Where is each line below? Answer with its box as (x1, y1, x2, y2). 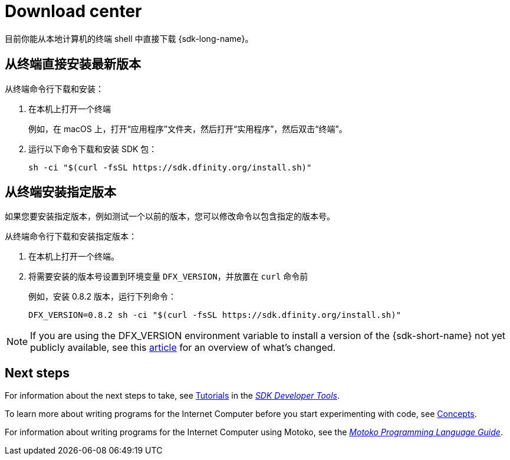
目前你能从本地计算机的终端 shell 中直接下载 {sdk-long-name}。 (5, 33, 254, 44)
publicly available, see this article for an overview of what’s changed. (30, 341, 336, 354)
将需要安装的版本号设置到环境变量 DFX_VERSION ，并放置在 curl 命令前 (28, 271, 308, 282)
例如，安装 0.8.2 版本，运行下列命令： (28, 291, 176, 302)
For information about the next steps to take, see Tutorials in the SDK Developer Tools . (5, 390, 340, 401)
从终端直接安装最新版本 (5, 57, 141, 72)
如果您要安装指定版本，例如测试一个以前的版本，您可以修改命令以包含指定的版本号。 (5, 211, 335, 222)
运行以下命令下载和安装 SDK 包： (28, 143, 157, 154)
